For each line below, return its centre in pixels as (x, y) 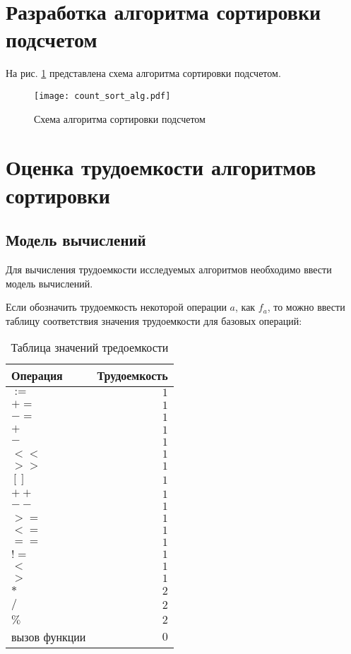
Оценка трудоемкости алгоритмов (161, 167)
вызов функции (49, 637)
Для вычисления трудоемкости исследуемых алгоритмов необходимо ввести (169, 269)
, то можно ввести (306, 307)
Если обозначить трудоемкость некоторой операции (116, 307)
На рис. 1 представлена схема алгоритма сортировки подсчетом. (143, 73)
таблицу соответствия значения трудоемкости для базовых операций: (154, 320)
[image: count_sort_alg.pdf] (102, 96)
